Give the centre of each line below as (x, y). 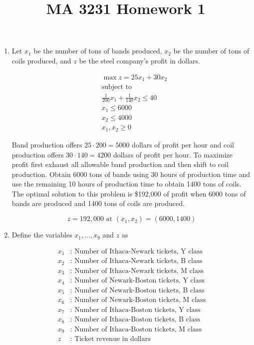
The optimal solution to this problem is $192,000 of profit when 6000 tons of (129, 193)
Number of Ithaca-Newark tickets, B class (138, 261)
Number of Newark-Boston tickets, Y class (139, 281)
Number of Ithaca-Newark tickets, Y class (138, 251)
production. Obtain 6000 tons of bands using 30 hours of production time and (131, 174)
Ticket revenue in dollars (113, 339)
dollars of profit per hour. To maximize (173, 154)
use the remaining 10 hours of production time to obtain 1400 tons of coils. (127, 184)
